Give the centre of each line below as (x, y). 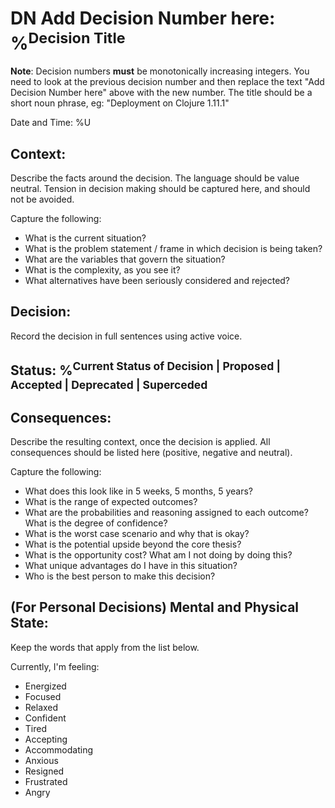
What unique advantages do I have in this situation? (131, 566)
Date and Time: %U (51, 123)
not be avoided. (42, 199)
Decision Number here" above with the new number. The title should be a (161, 93)
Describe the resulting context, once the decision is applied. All (140, 442)
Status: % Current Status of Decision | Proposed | (145, 369)
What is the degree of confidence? (96, 523)
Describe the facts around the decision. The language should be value (155, 178)
